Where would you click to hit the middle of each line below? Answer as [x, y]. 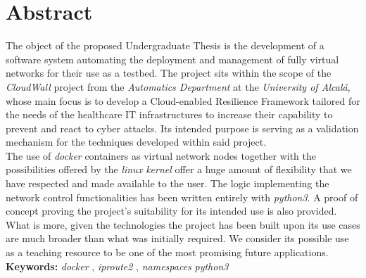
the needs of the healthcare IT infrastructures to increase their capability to [169, 114]
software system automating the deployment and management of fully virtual [172, 59]
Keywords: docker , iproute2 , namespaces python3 [117, 266]
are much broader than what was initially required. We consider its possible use [177, 238]
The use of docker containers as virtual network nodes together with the [161, 155]
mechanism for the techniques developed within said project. [136, 142]
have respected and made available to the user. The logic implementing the [168, 183]
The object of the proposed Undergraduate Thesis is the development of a [165, 45]
